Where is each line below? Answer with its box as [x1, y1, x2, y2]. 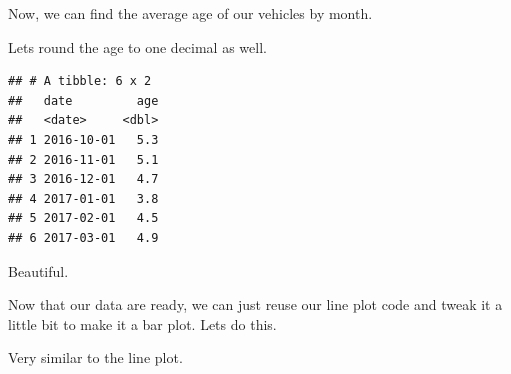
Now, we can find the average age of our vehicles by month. [8, 3, 373, 23]
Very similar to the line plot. [8, 347, 183, 368]
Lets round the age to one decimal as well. [8, 36, 267, 57]
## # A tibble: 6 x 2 [8, 74, 152, 89]
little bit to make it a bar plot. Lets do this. [8, 313, 277, 334]
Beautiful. [8, 260, 69, 281]
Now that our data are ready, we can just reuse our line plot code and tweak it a [8, 294, 503, 315]
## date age [8, 93, 159, 108]
